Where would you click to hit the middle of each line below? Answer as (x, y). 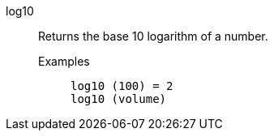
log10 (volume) (119, 99)
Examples (64, 61)
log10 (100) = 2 (122, 86)
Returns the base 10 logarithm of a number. (153, 36)
